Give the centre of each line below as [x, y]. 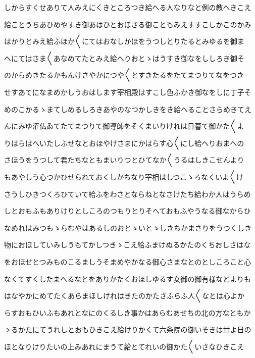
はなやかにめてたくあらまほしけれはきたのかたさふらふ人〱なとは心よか [124, 296]
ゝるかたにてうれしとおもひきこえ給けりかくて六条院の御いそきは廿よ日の [128, 329]
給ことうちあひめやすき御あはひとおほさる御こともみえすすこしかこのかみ [128, 24]
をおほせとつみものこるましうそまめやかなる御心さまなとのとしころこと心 [128, 261]
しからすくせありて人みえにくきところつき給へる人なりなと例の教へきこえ [128, 7]
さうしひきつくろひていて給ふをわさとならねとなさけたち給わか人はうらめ [127, 194]
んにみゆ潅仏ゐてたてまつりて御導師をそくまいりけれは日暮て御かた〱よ [124, 126]
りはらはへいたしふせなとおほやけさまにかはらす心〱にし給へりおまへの [124, 143]
